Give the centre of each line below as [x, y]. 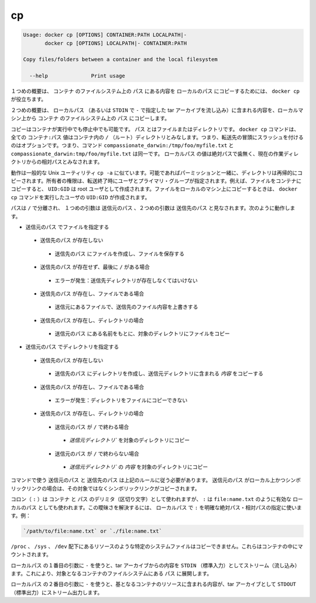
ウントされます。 [31, 554]
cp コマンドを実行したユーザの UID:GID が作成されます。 [80, 197]
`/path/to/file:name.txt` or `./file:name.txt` [92, 531]
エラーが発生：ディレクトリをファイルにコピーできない [121, 400]
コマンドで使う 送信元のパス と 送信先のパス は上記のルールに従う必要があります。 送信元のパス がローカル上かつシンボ [156, 480]
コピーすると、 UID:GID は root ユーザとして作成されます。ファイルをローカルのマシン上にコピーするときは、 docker [154, 189]
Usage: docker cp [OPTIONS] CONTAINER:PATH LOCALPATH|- [105, 35]
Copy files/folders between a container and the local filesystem [120, 59]
